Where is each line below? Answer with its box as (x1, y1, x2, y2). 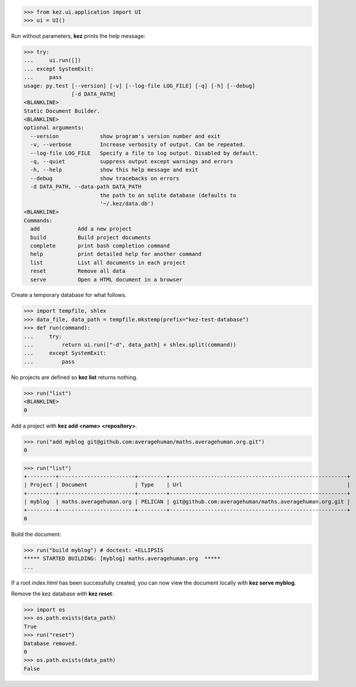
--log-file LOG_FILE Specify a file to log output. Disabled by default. (30, 149, 259, 157)
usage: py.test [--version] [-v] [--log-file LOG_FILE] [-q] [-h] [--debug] (23, 82, 256, 89)
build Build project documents (30, 234, 151, 241)
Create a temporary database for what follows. (11, 291, 127, 299)
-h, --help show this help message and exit (30, 166, 198, 173)
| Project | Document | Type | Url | (23, 482, 351, 488)
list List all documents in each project (30, 259, 186, 266)
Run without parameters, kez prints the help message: (11, 32, 146, 39)
